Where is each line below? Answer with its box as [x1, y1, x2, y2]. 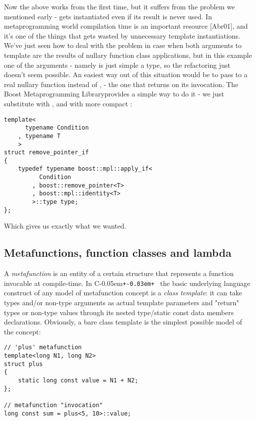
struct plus [4, 360, 43, 368]
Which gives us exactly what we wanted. [4, 221, 126, 231]
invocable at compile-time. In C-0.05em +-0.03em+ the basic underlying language [4, 278, 251, 288]
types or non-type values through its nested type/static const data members [4, 307, 234, 317]
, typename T [18, 132, 61, 140]
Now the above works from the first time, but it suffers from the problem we [4, 1, 235, 11]
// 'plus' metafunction [4, 344, 82, 351]
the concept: [4, 326, 41, 336]
